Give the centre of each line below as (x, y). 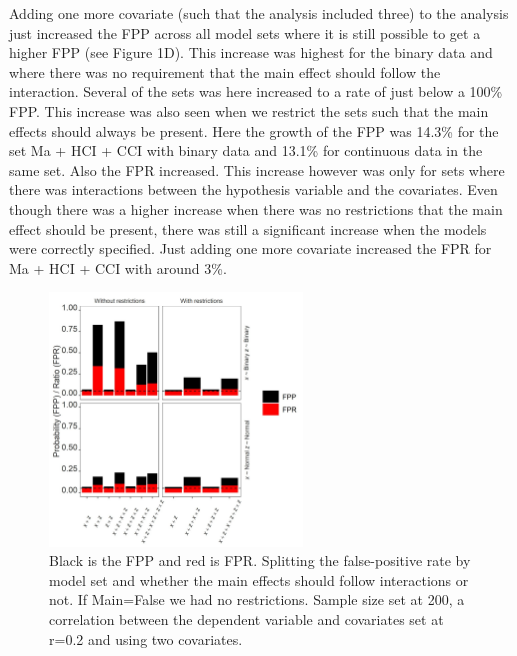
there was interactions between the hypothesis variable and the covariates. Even (253, 189)
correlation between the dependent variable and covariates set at (246, 619)
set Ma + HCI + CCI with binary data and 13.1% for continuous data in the (246, 150)
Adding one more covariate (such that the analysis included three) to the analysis (259, 13)
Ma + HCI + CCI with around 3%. (118, 267)
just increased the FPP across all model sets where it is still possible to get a (245, 32)
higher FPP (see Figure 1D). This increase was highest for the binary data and (251, 52)
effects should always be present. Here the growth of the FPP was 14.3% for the (254, 130)
